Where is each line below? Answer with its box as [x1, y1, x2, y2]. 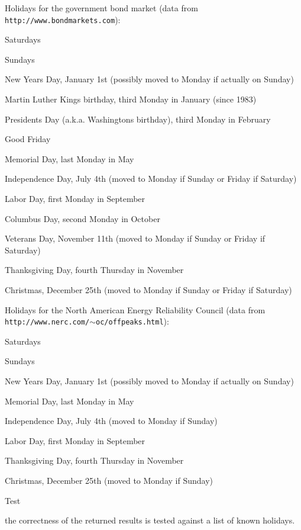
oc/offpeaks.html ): [96, 315, 169, 327]
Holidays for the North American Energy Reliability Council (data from [5, 303, 266, 316]
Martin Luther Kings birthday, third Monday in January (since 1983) [5, 93, 257, 105]
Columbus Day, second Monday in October [5, 212, 160, 224]
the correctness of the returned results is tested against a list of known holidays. [5, 514, 295, 526]
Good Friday [5, 133, 51, 145]
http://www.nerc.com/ [5, 318, 90, 327]
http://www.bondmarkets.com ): [5, 13, 121, 25]
